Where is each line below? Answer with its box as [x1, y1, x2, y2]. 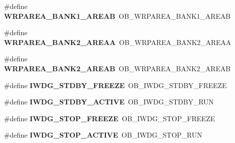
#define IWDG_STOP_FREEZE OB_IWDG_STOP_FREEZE [4, 113, 215, 123]
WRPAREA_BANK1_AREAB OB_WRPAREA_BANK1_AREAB [4, 10, 231, 21]
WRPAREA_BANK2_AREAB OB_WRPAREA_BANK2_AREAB [4, 63, 231, 73]
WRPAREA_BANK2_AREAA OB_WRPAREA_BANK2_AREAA [4, 37, 232, 47]
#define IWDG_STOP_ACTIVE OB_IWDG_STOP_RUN [4, 130, 202, 140]
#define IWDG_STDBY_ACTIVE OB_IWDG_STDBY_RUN [4, 96, 214, 107]
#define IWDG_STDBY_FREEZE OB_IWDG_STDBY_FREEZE [4, 80, 227, 90]
